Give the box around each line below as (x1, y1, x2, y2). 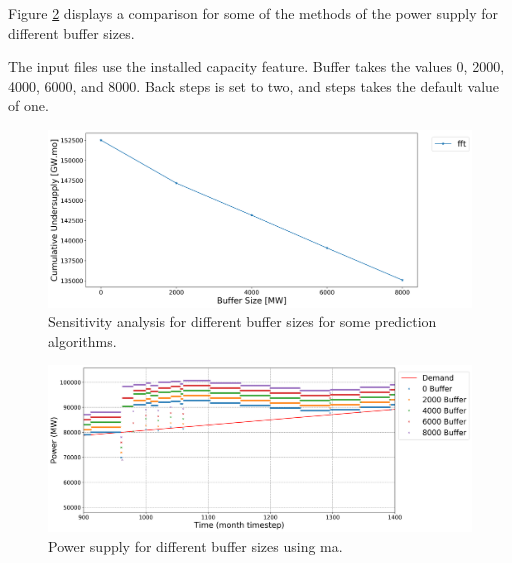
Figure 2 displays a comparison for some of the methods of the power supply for (8, 3, 499, 23)
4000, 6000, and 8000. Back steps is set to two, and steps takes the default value (8, 75, 500, 96)
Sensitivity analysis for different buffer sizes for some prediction (48, 311, 437, 332)
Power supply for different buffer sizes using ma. (48, 535, 343, 556)
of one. (8, 95, 49, 116)
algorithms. (48, 330, 117, 351)
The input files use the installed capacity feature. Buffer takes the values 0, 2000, (8, 56, 505, 77)
